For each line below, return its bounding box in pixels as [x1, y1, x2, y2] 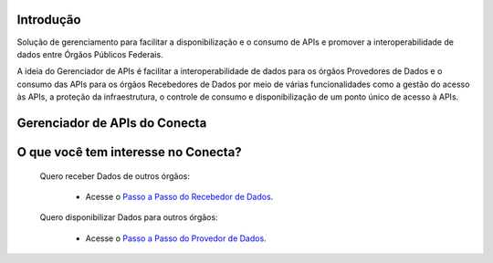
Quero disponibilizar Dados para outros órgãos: [39, 212, 218, 223]
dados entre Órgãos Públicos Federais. [16, 48, 163, 59]
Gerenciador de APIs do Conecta [16, 115, 207, 131]
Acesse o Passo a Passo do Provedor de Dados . [85, 233, 267, 244]
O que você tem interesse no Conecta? [16, 144, 242, 160]
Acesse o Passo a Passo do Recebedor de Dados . [85, 191, 274, 202]
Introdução [16, 12, 81, 27]
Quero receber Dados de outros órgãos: [39, 170, 191, 182]
